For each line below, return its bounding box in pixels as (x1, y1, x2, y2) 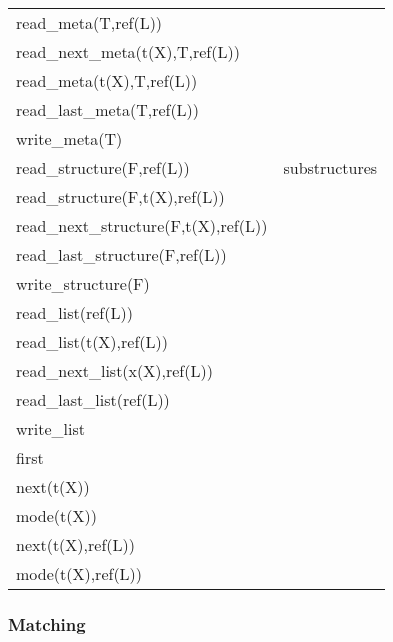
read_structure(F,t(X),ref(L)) (16, 185, 225, 208)
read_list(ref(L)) (16, 301, 133, 324)
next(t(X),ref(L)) (16, 533, 135, 556)
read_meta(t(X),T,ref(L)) (16, 69, 198, 92)
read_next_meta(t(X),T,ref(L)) (16, 40, 240, 63)
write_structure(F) (16, 272, 150, 295)
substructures (283, 156, 378, 179)
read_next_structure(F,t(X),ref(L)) (16, 214, 268, 237)
